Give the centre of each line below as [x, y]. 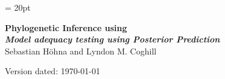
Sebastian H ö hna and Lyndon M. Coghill [81, 51]
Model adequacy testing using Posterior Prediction [112, 39]
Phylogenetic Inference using [66, 27]
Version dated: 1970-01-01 [53, 71]
